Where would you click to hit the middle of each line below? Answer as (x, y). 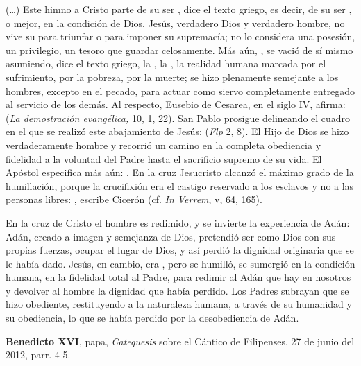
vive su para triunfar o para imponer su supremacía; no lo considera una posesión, (180, 36)
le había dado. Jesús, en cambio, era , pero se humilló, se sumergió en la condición (180, 263)
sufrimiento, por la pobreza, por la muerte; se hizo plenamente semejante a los (172, 77)
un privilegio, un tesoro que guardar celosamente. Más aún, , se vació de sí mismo (179, 50)
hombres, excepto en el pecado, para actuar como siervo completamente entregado (180, 90)
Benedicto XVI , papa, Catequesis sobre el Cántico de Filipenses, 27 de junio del (180, 341)
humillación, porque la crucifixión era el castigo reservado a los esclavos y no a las (180, 185)
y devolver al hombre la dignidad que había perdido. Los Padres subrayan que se (177, 290)
